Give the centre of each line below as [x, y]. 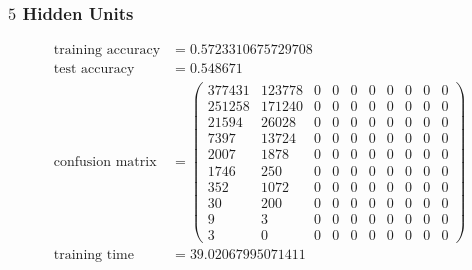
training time [93, 254]
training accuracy [107, 50]
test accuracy [94, 69]
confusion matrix [105, 161]
